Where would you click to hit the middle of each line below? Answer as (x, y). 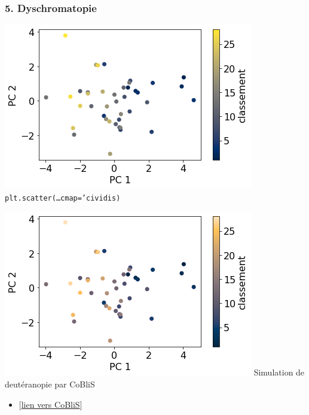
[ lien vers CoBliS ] (51, 404)
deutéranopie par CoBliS (50, 384)
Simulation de (279, 372)
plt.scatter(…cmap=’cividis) (63, 198)
